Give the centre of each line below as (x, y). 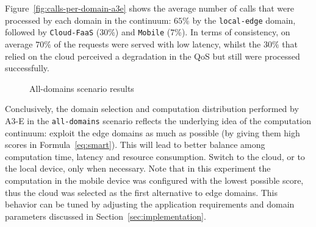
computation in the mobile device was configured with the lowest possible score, (154, 180)
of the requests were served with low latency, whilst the (157, 44)
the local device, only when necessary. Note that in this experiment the (138, 168)
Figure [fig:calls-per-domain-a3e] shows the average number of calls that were (149, 8)
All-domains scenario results (82, 88)
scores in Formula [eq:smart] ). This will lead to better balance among (135, 145)
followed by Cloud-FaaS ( (52, 32)
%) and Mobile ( (139, 32)
